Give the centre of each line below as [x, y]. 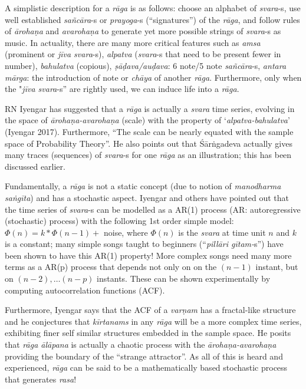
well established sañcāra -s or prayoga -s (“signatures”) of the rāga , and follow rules [152, 19]
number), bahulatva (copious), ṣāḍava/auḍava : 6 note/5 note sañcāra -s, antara [146, 65]
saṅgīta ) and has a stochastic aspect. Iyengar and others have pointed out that [147, 197]
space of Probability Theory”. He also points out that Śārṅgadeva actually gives [149, 143]
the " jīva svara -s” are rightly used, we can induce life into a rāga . [122, 89]
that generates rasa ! [41, 379]
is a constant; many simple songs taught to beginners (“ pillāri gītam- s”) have [144, 244]
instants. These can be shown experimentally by [184, 278]
